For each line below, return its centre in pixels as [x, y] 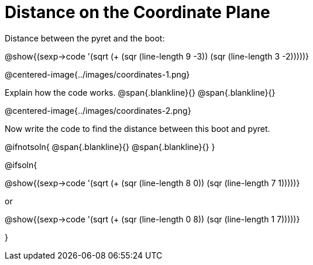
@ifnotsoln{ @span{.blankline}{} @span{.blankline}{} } [110, 147]
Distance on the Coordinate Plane [137, 12]
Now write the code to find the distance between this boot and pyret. [137, 128]
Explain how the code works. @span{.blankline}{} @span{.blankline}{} [140, 92]
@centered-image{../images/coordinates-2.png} [98, 110]
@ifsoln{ [21, 165]
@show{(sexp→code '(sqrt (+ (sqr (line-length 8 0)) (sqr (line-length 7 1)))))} [152, 183]
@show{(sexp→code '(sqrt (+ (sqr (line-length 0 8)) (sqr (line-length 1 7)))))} [152, 219]
